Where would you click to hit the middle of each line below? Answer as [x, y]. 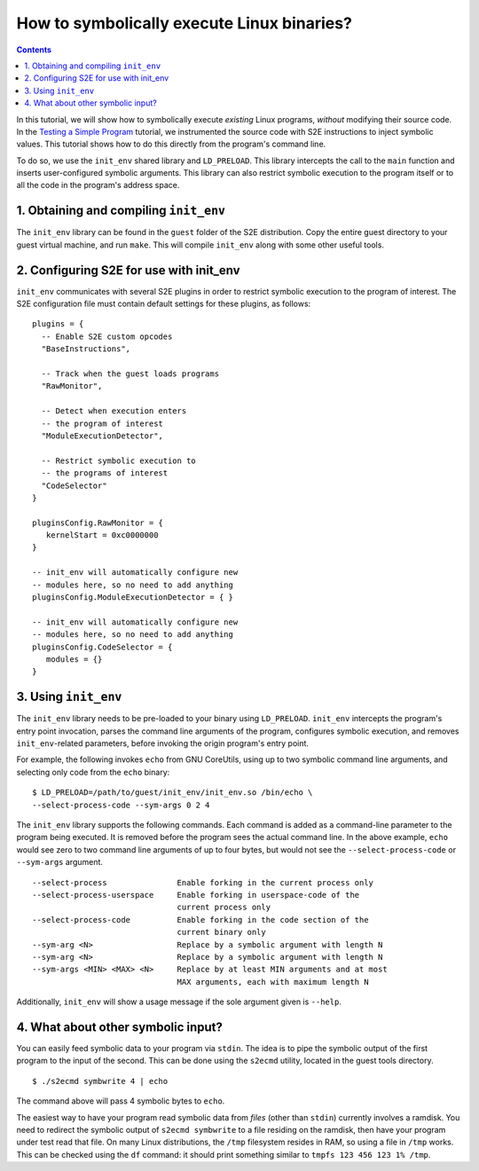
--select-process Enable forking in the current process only [203, 882]
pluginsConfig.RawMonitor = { [98, 523]
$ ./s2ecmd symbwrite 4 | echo [100, 1081]
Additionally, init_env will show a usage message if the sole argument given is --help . [179, 1002]
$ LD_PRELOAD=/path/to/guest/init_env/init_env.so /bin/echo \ [173, 793]
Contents [34, 50]
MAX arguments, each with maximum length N [273, 982]
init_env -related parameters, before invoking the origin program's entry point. [163, 743]
